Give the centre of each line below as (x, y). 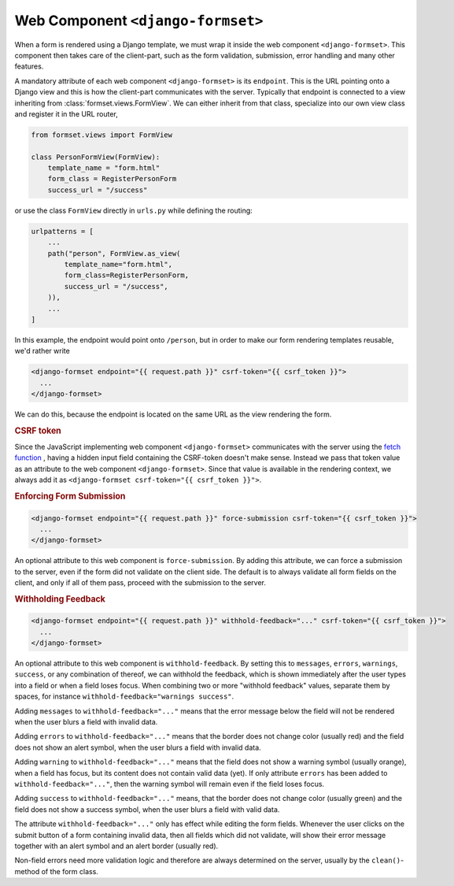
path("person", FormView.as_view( (114, 253)
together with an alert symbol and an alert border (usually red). (116, 846)
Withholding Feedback (60, 599)
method (27, 871)
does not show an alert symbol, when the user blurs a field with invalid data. (138, 747)
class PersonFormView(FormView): (96, 157)
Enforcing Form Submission (70, 496)
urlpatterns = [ (63, 231)
